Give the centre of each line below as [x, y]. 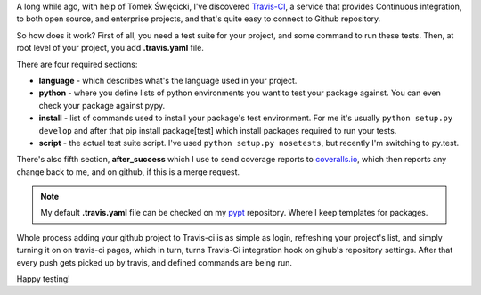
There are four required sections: [77, 64]
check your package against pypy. [102, 105]
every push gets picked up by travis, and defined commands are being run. [155, 262]
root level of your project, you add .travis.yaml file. [110, 48]
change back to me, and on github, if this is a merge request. [128, 172]
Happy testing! [43, 279]
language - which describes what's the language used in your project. [168, 80]
